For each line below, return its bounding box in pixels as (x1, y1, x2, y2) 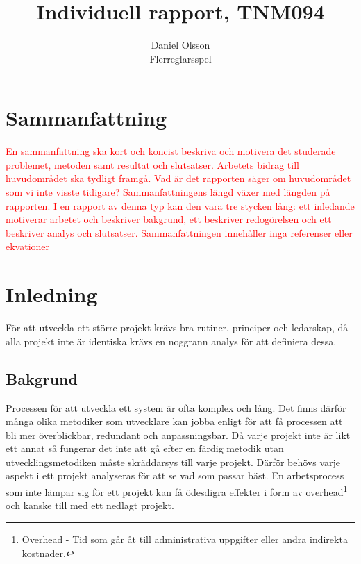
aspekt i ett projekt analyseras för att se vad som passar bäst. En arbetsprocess (6, 468, 344, 483)
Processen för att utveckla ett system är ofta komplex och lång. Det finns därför (6, 400, 346, 415)
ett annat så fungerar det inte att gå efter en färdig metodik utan (6, 441, 284, 456)
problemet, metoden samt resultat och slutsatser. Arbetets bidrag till (6, 157, 299, 172)
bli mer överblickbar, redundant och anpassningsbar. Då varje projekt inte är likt (6, 427, 351, 442)
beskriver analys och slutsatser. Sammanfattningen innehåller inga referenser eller (6, 225, 353, 240)
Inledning (6, 280, 98, 308)
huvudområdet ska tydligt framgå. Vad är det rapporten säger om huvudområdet (6, 171, 351, 185)
